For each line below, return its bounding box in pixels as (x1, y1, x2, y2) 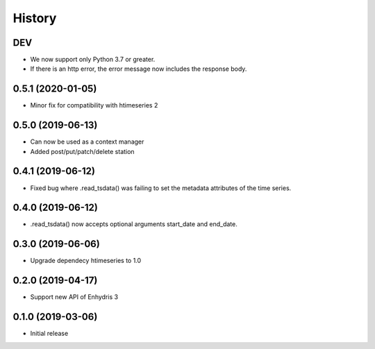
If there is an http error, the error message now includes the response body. (30, 65, 247, 73)
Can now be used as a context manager (30, 137, 144, 146)
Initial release (30, 330, 69, 338)
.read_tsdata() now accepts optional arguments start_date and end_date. (30, 220, 237, 228)
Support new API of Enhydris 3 (30, 293, 118, 301)
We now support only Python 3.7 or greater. (30, 56, 156, 64)
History (12, 10, 57, 26)
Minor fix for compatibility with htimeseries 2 (30, 101, 158, 110)
